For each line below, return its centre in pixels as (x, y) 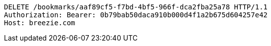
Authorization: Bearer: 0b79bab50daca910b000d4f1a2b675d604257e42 (136, 15)
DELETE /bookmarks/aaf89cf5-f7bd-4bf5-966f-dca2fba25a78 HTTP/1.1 (136, 7)
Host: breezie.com (40, 23)
